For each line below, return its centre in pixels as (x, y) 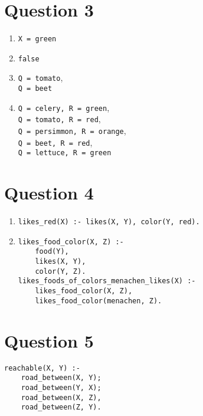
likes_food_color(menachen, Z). (99, 301)
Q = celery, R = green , (64, 107)
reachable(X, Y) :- (42, 368)
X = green (37, 39)
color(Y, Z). (60, 271)
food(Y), (52, 252)
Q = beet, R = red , (55, 142)
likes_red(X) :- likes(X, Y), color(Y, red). (109, 222)
